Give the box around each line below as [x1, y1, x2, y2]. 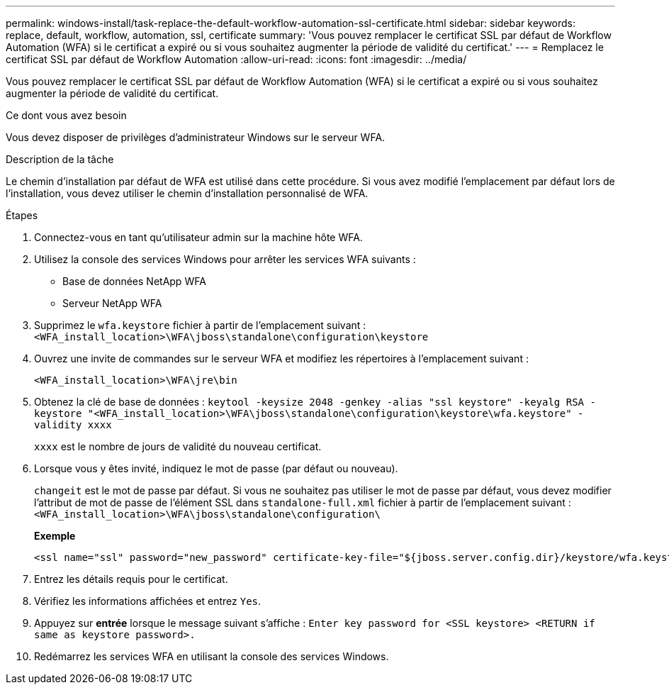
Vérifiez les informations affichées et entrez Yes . [34, 595, 262, 607]
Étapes [6, 209, 38, 221]
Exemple [34, 530, 76, 542]
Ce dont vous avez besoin [6, 109, 127, 121]
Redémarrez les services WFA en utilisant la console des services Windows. [34, 650, 389, 662]
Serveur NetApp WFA [62, 297, 162, 309]
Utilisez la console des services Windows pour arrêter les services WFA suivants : [34, 253, 416, 265]
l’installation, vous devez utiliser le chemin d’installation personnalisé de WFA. [6, 187, 369, 199]
